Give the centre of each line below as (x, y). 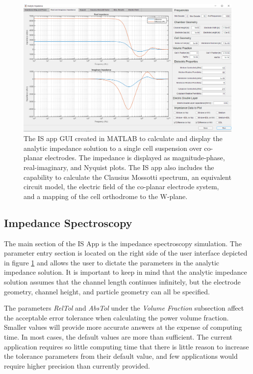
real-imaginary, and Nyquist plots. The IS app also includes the (119, 167)
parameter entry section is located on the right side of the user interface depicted (126, 253)
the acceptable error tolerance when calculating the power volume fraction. (116, 317)
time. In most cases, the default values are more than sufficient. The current (118, 336)
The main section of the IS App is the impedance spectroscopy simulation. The (123, 243)
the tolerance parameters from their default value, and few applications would (121, 356)
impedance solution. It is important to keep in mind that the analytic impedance (126, 272)
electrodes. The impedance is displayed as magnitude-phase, (135, 158)
